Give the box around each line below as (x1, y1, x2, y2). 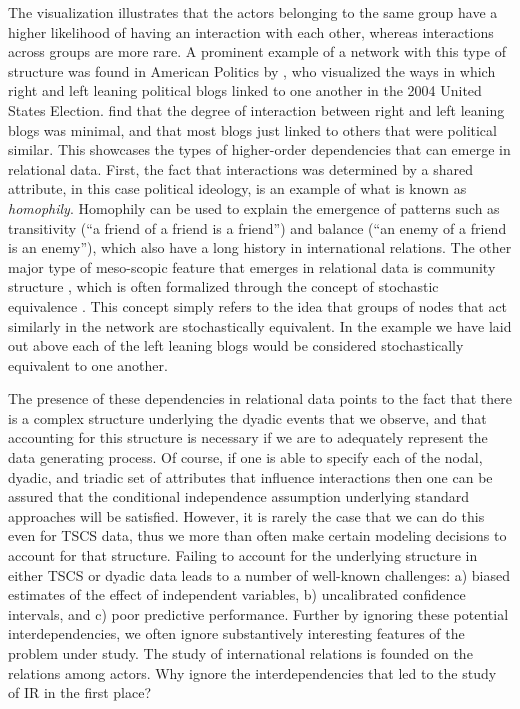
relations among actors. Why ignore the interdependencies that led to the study (8, 662, 497, 683)
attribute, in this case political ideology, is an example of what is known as (8, 178, 467, 199)
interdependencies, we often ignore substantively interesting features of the (8, 623, 465, 644)
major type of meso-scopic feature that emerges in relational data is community (8, 256, 496, 277)
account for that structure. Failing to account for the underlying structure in (8, 545, 478, 566)
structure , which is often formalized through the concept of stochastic (8, 276, 439, 297)
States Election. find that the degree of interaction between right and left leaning (8, 99, 505, 120)
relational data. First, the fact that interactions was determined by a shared (8, 158, 474, 179)
